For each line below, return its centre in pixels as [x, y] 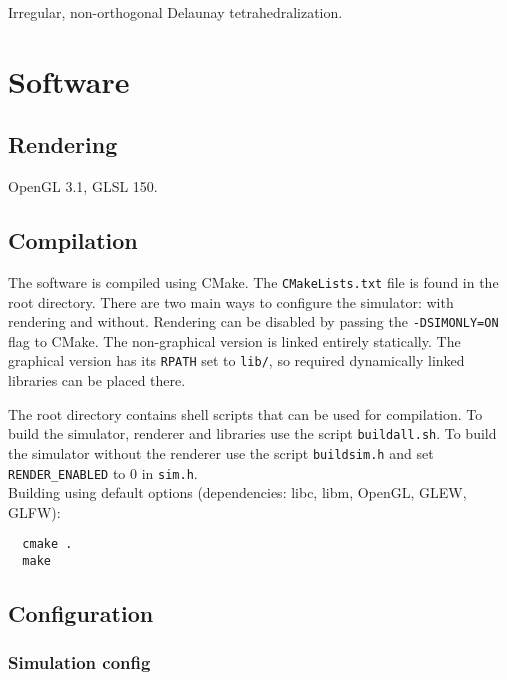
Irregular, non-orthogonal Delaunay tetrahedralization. [175, 12]
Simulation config [79, 662]
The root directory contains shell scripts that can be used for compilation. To [245, 413]
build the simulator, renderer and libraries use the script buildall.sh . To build [252, 433]
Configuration [81, 613]
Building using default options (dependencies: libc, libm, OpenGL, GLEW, [237, 492]
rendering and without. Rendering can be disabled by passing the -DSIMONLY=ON [253, 321]
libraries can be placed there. [97, 380]
